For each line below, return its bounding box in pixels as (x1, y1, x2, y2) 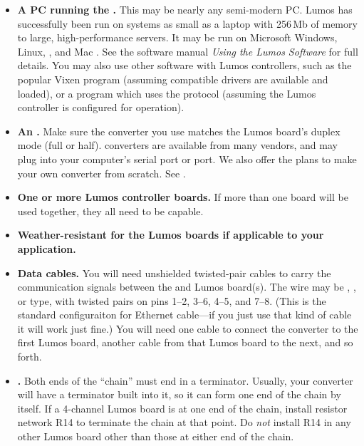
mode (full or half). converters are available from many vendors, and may (17, 138, 338, 152)
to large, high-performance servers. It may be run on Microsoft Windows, (17, 30, 338, 45)
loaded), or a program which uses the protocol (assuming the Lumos (17, 85, 316, 100)
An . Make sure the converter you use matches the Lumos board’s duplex (17, 123, 340, 138)
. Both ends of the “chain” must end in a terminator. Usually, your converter (17, 373, 353, 388)
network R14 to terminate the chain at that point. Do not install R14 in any (17, 415, 351, 430)
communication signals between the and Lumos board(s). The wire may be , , (17, 279, 356, 294)
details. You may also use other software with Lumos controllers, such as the (17, 58, 352, 73)
